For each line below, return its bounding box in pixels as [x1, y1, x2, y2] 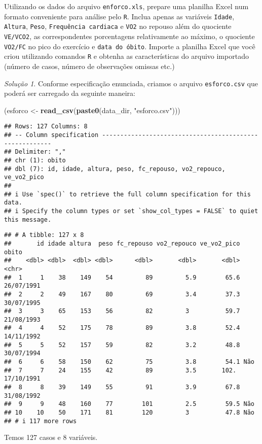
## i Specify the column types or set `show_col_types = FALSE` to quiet [4, 207, 258, 215]
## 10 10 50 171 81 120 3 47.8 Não [4, 409, 254, 417]
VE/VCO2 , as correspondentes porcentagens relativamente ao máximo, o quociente [4, 30, 255, 41]
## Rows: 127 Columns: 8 [4, 123, 88, 130]
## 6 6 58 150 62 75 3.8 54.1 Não [4, 358, 254, 366]
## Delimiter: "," [4, 148, 66, 156]
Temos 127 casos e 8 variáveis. [4, 432, 98, 442]
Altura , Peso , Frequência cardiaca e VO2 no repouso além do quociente [4, 21, 232, 31]
